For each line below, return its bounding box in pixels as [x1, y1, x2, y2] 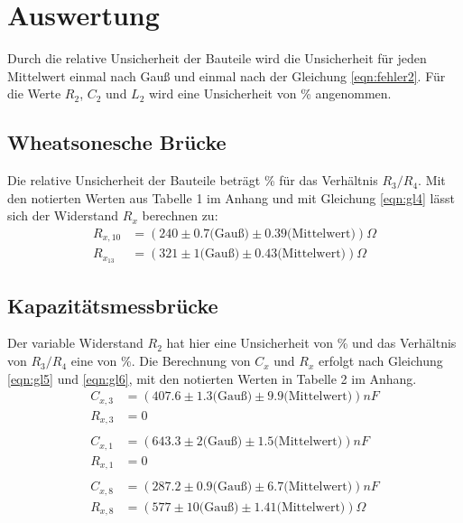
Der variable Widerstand [7, 333, 144, 352]
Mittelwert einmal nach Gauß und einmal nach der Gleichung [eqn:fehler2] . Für [7, 66, 446, 85]
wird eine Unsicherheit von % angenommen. [148, 84, 392, 103]
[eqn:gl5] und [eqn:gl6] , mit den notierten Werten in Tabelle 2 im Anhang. [7, 369, 417, 388]
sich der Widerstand [7, 206, 119, 225]
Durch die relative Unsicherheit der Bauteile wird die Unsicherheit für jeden [7, 49, 427, 68]
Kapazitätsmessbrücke [7, 291, 218, 319]
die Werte [7, 84, 61, 103]
